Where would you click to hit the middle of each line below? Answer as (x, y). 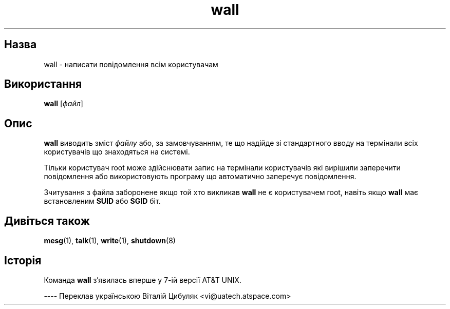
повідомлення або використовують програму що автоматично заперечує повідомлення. (200, 177)
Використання (43, 84)
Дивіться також (47, 221)
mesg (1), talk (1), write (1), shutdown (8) (110, 241)
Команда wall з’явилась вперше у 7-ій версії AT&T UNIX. (143, 280)
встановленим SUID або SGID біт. (102, 201)
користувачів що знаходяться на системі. (117, 152)
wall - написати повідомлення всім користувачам (131, 64)
